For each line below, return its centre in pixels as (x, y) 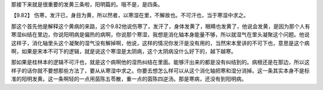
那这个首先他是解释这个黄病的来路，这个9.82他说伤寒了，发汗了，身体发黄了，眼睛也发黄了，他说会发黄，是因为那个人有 (161, 26)
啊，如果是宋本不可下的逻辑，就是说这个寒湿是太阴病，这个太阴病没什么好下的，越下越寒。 (124, 51)
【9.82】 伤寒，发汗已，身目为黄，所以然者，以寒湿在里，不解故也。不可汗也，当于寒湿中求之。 (130, 15)
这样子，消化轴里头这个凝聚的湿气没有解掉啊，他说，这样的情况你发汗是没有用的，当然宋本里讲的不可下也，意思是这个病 (160, 43)
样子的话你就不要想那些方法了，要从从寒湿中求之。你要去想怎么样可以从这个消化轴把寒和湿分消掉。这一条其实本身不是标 (160, 70)
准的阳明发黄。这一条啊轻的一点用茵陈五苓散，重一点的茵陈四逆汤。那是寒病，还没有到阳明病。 (129, 79)
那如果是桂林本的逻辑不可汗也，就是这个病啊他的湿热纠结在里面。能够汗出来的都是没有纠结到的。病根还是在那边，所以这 (160, 62)
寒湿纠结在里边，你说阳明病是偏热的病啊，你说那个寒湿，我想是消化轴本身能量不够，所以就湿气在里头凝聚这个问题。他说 (160, 35)
